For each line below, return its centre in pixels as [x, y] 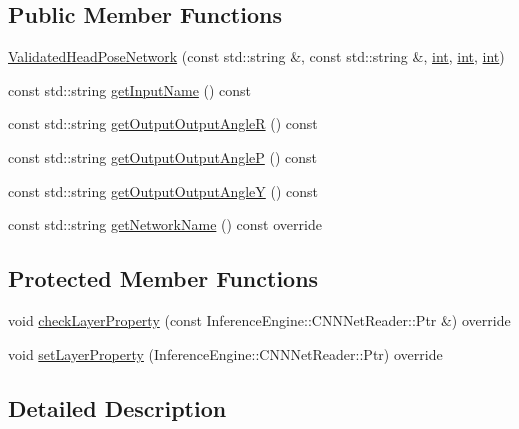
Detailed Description [117, 407]
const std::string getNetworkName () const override [165, 224]
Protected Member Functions [163, 278]
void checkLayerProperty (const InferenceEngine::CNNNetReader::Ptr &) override [259, 319]
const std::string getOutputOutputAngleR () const [163, 123]
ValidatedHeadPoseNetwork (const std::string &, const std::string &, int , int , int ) [256, 56]
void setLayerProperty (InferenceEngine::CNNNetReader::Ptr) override [225, 353]
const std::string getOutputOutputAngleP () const [162, 156]
